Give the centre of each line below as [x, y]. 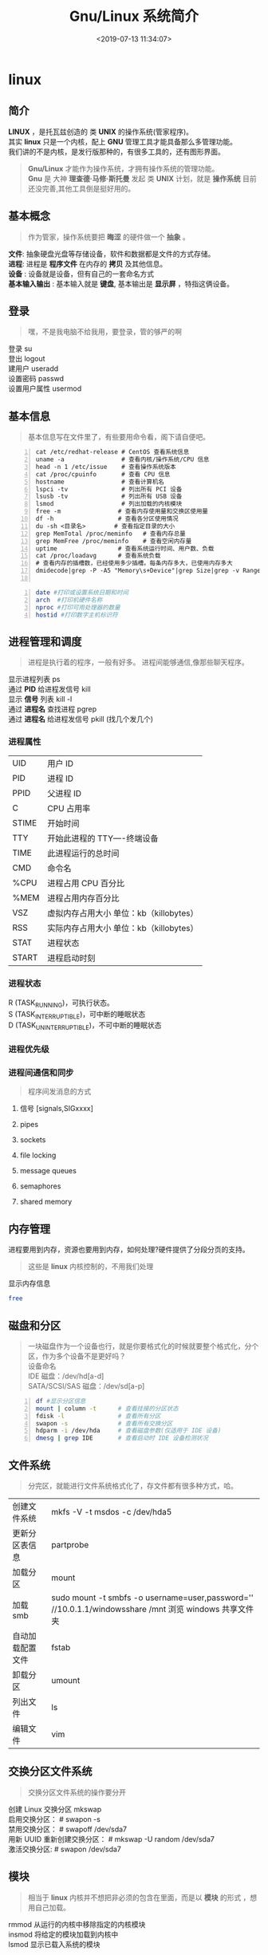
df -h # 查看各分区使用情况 [107, 519]
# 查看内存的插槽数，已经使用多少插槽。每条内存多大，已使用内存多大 [134, 563]
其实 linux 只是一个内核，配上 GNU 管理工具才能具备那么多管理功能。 [123, 141]
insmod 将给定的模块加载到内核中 [63, 1934]
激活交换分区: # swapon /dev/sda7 [65, 1849]
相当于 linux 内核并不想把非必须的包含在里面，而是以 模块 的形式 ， [139, 1897]
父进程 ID [65, 793]
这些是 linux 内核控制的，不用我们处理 [91, 1267]
